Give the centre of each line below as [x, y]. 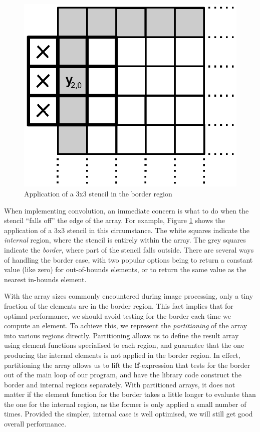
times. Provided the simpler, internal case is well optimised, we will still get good [128, 414]
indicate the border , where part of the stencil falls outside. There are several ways [129, 249]
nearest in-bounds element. [45, 279]
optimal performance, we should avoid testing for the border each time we [117, 315]
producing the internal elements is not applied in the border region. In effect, [122, 355]
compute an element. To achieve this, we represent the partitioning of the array [126, 326]
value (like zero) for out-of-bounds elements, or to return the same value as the [125, 269]
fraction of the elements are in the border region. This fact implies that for [119, 305]
